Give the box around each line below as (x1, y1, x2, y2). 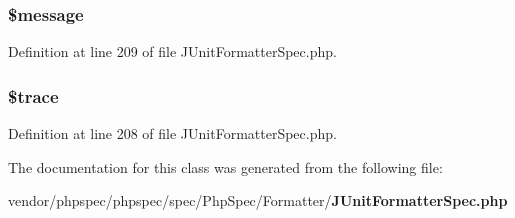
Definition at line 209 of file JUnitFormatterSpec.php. (8, 41, 337, 62)
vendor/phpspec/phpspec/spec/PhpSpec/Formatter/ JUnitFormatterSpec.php (8, 190, 508, 211)
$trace (8, 83, 59, 108)
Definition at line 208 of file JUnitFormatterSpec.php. (8, 123, 337, 144)
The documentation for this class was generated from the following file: (8, 156, 443, 177)
